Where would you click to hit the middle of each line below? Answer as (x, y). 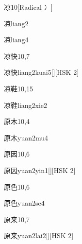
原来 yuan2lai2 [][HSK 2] (39, 235)
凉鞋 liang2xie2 (26, 105)
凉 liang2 (16, 23)
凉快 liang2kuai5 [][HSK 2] (41, 72)
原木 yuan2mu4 (26, 137)
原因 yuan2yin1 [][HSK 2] (40, 170)
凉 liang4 (16, 40)
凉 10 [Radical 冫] (28, 7)
